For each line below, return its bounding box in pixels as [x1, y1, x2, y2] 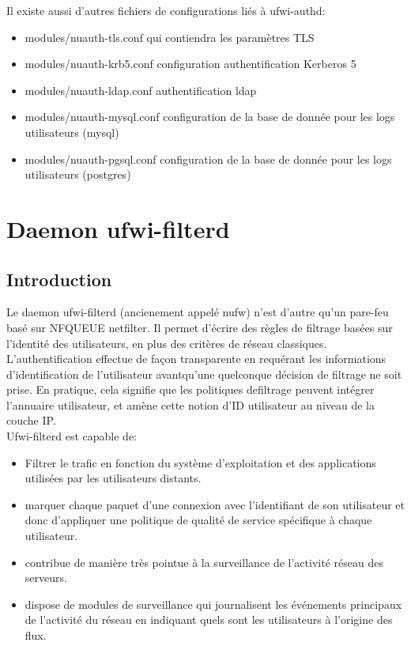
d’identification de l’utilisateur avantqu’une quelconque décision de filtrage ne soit [6, 365, 402, 382]
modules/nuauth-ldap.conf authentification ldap [25, 81, 257, 98]
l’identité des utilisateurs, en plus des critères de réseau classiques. [6, 334, 327, 351]
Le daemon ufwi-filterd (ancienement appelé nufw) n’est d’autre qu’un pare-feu [6, 304, 389, 320]
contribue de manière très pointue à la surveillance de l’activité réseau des [25, 553, 383, 570]
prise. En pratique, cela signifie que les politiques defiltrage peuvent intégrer [6, 381, 375, 398]
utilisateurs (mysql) [25, 123, 119, 140]
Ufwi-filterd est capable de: [6, 428, 138, 444]
